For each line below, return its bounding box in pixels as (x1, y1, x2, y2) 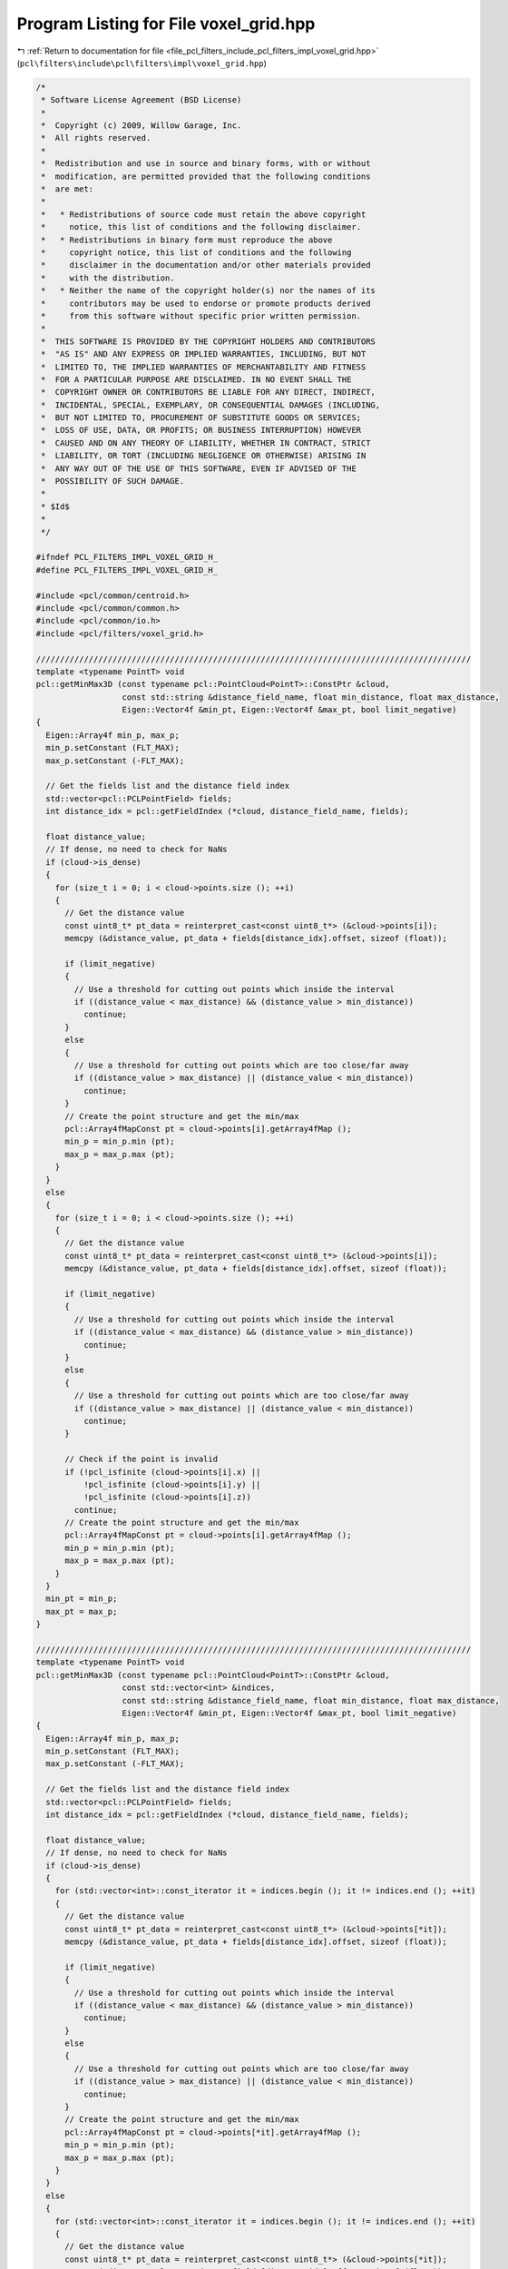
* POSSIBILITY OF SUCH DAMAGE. (41, 476, 185, 486)
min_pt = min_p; (45, 1594, 118, 1604)
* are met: (41, 184, 94, 194)
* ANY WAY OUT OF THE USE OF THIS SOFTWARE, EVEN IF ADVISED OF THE (41, 463, 357, 474)
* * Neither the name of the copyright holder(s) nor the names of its (41, 286, 376, 296)
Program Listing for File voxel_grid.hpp (16, 14, 316, 34)
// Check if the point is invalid (64, 1454, 218, 1465)
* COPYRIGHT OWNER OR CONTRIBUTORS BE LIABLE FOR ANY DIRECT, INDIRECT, (41, 387, 376, 398)
